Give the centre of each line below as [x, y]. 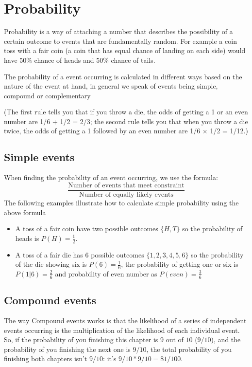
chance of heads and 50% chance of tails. [95, 60]
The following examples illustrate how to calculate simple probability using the [121, 202]
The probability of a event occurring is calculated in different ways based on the [123, 76]
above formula [25, 212]
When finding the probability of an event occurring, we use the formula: [111, 177]
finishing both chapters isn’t [46, 358]
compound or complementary [47, 95]
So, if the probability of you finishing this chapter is [81, 339]
